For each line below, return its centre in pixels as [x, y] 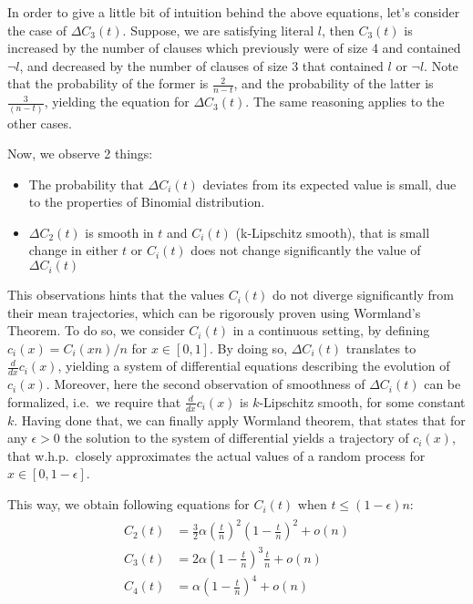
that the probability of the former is [108, 83]
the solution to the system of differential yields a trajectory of [236, 438]
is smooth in [119, 232]
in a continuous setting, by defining [331, 330]
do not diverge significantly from [363, 295]
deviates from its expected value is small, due [329, 184]
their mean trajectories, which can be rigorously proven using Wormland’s [214, 312]
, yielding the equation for [117, 102]
